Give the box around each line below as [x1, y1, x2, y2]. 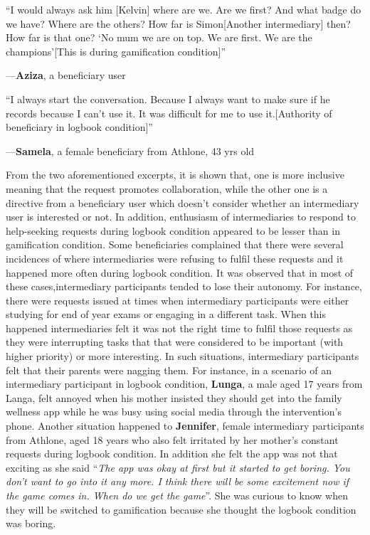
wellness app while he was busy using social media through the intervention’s [6, 404, 342, 419]
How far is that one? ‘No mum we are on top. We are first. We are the [6, 30, 312, 45]
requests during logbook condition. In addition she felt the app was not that [6, 446, 338, 461]
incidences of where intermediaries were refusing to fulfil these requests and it [6, 250, 344, 265]
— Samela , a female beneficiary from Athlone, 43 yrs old [6, 143, 255, 158]
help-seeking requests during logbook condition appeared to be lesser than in [6, 223, 340, 238]
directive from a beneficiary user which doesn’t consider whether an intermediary [6, 195, 359, 210]
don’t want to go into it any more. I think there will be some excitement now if [6, 474, 349, 489]
